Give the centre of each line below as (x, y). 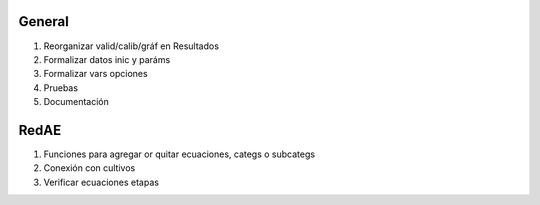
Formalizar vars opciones (96, 74)
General (44, 21)
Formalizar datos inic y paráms (107, 59)
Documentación (76, 102)
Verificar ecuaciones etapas (101, 182)
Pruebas (61, 87)
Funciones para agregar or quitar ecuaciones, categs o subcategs (179, 154)
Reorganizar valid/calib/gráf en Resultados (131, 46)
